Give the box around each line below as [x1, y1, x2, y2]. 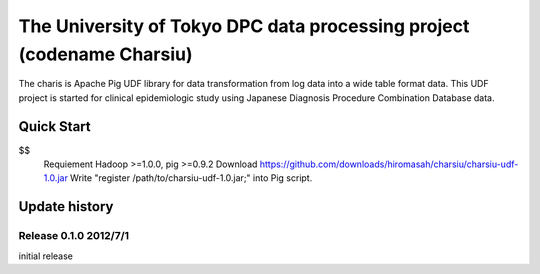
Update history [18, 198, 114, 215]
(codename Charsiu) [18, 43, 193, 65]
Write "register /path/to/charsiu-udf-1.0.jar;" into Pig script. [70, 172, 313, 184]
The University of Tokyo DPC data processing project [18, 15, 470, 37]
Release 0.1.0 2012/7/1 [18, 229, 130, 243]
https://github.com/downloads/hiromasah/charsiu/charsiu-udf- [259, 158, 519, 170]
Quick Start [18, 118, 91, 135]
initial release [18, 250, 74, 262]
